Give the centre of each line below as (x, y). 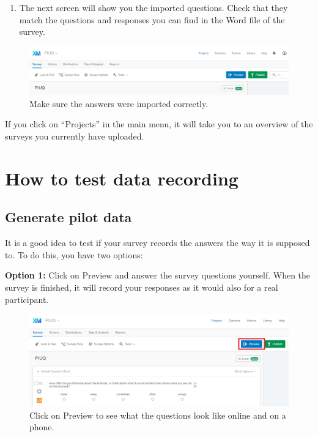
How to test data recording (122, 178)
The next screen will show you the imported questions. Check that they (153, 7)
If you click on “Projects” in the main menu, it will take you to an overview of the (159, 124)
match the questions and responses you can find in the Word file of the (152, 19)
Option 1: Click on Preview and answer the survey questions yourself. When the (158, 275)
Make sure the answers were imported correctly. (119, 103)
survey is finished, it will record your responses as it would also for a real (142, 287)
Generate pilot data (68, 217)
